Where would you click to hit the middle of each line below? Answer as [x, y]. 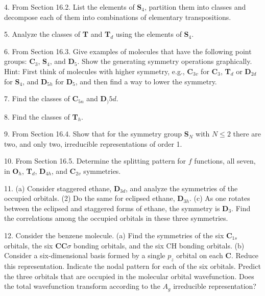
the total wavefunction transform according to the [82, 286]
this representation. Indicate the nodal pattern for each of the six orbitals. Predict [132, 266]
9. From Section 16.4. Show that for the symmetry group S [97, 134]
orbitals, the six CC [36, 245]
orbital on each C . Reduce [218, 255]
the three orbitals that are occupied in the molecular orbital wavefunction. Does [129, 276]
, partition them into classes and [195, 7]
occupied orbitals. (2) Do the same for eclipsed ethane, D [94, 198]
